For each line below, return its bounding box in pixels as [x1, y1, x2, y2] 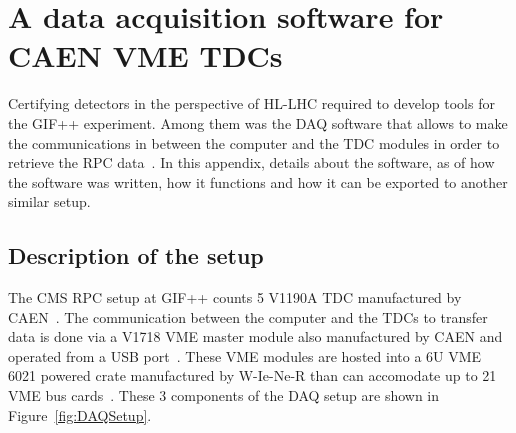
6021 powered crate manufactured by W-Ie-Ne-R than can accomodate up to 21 [8, 365, 497, 386]
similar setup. [8, 191, 91, 212]
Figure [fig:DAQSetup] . [8, 404, 152, 425]
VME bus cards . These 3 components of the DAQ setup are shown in [8, 385, 440, 406]
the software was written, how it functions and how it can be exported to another [8, 171, 508, 192]
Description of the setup [8, 240, 264, 271]
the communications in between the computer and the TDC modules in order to [8, 132, 500, 153]
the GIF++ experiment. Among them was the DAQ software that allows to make [8, 112, 508, 133]
